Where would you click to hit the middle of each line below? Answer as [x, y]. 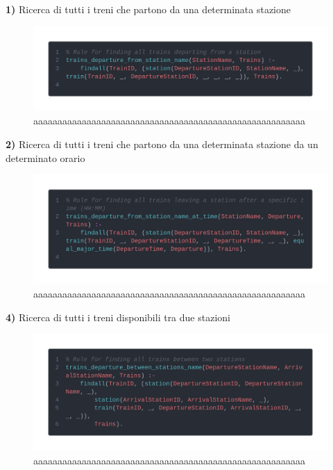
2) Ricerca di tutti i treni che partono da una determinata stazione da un [162, 144]
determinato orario [45, 157]
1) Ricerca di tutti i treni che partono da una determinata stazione [148, 9]
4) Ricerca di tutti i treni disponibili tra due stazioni [118, 317]
